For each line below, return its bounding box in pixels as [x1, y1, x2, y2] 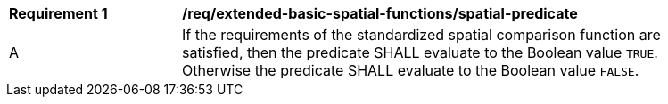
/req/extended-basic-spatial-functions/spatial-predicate [182, 4, 578, 22]
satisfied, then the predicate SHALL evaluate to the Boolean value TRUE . [182, 44, 658, 61]
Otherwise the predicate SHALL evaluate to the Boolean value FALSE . [182, 61, 639, 79]
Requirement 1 [9, 4, 108, 22]
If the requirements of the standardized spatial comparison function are [182, 26, 661, 44]
